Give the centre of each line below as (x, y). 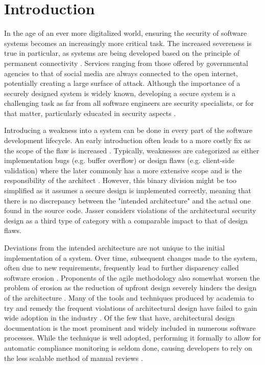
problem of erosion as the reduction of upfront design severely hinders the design (130, 288)
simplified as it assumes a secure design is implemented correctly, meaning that (128, 190)
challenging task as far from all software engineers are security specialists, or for (129, 103)
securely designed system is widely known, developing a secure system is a (120, 93)
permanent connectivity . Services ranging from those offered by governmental (126, 63)
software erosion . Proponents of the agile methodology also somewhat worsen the (132, 277)
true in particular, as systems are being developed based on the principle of (122, 53)
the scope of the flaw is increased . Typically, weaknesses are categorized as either (132, 150)
